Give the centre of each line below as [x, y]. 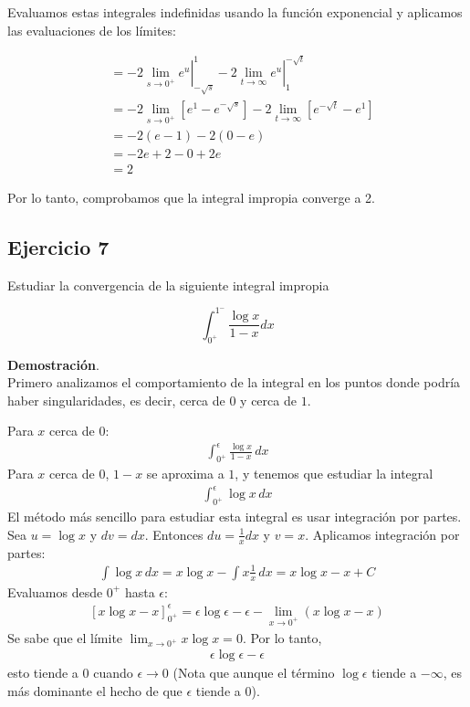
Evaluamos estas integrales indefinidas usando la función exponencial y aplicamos [235, 12]
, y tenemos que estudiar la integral [334, 474]
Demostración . [53, 364]
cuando [113, 673]
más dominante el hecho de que [95, 690]
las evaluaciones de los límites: [92, 30]
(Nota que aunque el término [254, 673]
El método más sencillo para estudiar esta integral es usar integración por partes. [235, 517]
